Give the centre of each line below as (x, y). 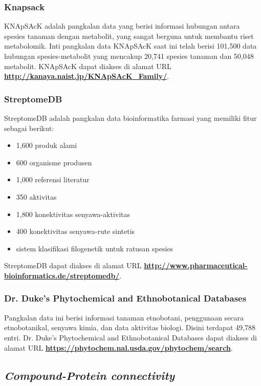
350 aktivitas (36, 196)
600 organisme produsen (54, 162)
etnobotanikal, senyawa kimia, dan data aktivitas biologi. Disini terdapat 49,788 (130, 327)
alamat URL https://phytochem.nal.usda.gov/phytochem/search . (118, 347)
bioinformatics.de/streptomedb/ (62, 275)
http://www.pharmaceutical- (196, 265)
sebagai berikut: (29, 128)
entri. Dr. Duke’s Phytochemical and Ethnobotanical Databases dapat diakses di (130, 337)
